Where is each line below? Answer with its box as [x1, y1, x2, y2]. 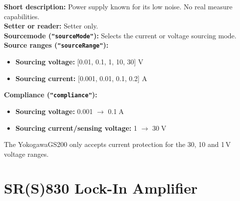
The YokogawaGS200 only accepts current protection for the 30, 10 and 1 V [4, 139, 231, 149]
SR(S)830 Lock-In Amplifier [4, 177, 198, 198]
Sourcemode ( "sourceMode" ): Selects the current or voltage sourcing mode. [4, 30, 237, 40]
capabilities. [4, 11, 40, 21]
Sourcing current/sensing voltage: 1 [15, 122, 137, 133]
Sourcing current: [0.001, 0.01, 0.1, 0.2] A [15, 73, 147, 83]
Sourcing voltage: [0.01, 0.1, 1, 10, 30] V [15, 57, 144, 67]
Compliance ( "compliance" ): [4, 89, 97, 100]
